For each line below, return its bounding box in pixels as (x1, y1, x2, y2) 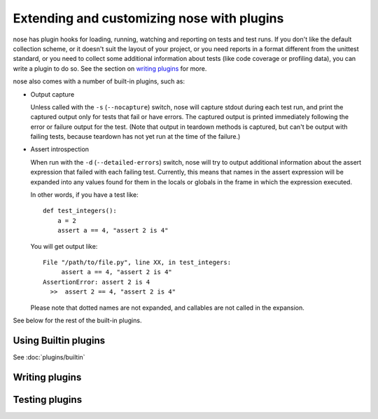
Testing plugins (13, 393, 83, 406)
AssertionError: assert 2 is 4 (43, 277, 150, 286)
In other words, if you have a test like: (30, 191, 139, 199)
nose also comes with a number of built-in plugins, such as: (13, 77, 185, 85)
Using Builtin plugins (13, 334, 106, 346)
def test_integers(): (43, 207, 117, 215)
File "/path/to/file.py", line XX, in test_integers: (43, 258, 231, 266)
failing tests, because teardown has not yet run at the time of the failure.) (30, 132, 241, 141)
